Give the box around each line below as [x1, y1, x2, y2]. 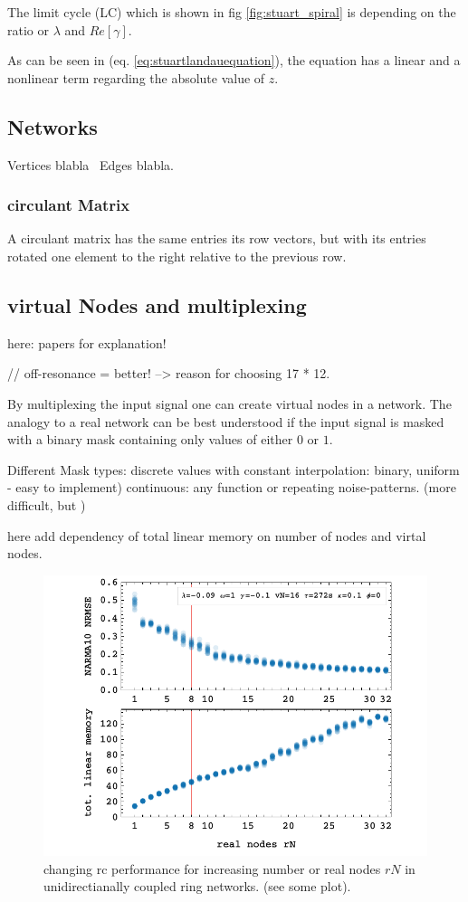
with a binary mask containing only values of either [7, 430, 293, 449]
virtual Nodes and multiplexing [7, 290, 307, 318]
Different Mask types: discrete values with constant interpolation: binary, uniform [7, 460, 460, 479]
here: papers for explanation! [7, 333, 167, 352]
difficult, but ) [7, 495, 86, 514]
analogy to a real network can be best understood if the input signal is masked [7, 412, 444, 431]
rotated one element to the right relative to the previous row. [7, 246, 347, 265]
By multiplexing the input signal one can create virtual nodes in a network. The [7, 394, 452, 413]
